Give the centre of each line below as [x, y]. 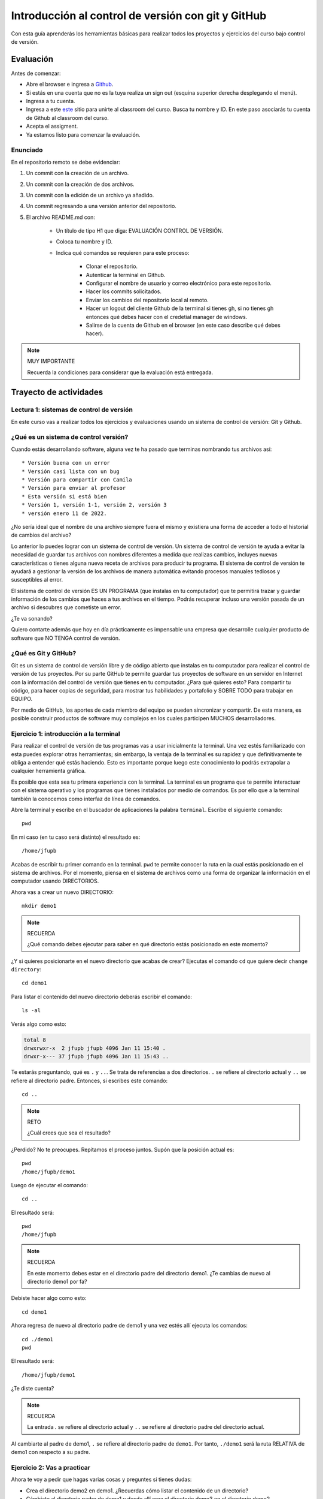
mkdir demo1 [39, 906]
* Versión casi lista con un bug [71, 471]
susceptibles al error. [37, 580]
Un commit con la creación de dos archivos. [80, 184]
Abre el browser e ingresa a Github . [70, 85]
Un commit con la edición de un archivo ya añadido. [90, 195]
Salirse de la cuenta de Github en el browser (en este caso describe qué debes [183, 325]
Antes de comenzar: [36, 73]
